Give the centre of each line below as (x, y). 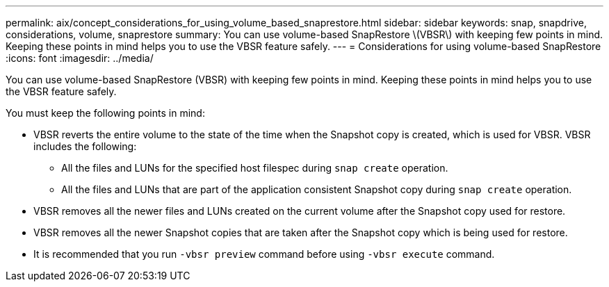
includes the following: (85, 146)
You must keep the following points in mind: (105, 113)
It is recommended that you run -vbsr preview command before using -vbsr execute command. (264, 254)
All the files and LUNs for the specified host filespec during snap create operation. (255, 168)
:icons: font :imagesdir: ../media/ (80, 58)
